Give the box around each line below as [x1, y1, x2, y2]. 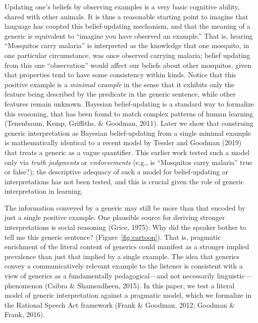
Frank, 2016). [4, 309, 45, 320]
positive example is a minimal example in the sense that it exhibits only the [4, 79, 235, 89]
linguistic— [217, 270, 252, 281]
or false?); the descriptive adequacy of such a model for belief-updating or [4, 166, 228, 177]
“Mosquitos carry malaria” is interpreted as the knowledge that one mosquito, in [4, 40, 250, 51]
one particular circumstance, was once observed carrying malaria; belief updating [4, 50, 251, 60]
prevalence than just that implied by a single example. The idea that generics [4, 251, 240, 261]
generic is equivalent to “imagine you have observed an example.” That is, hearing [4, 30, 253, 41]
